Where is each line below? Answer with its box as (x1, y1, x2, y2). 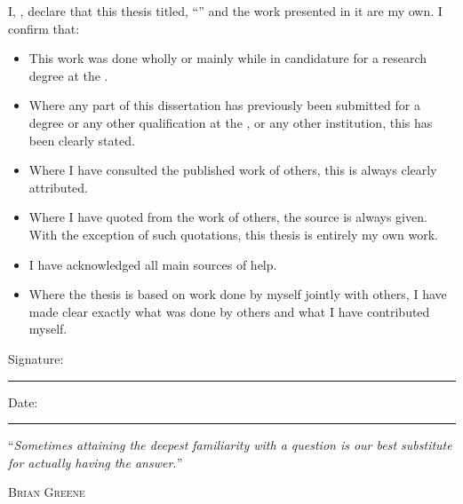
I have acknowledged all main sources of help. (28, 255, 277, 273)
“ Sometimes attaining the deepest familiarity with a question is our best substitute (8, 436, 452, 454)
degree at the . (28, 66, 108, 84)
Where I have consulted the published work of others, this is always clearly (28, 161, 437, 179)
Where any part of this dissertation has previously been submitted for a (28, 96, 420, 114)
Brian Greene (8, 483, 85, 501)
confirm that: (8, 19, 80, 37)
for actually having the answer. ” (8, 453, 183, 471)
